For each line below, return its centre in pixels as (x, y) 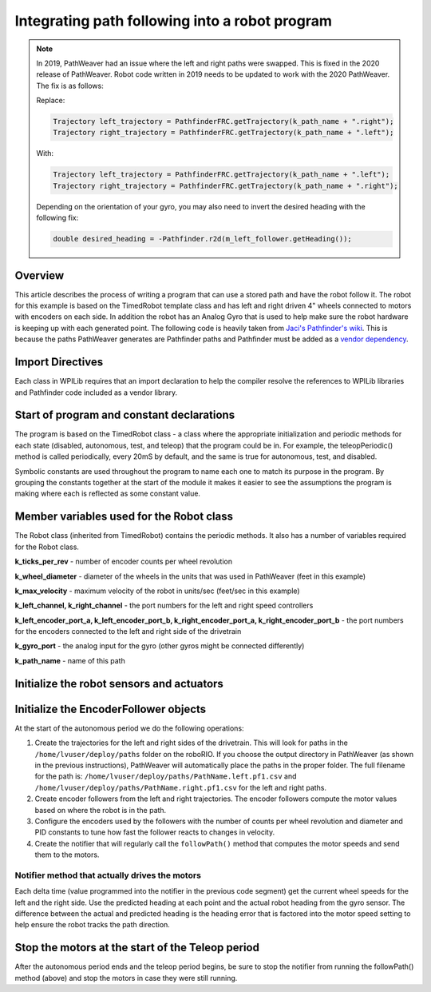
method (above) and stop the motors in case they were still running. (126, 978)
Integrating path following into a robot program (174, 21)
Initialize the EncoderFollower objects (111, 709)
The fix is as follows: (70, 86)
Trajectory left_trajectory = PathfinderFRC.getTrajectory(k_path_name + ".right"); (223, 122)
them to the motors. (67, 855)
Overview (40, 275)
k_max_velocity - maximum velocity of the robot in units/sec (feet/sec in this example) (157, 591)
